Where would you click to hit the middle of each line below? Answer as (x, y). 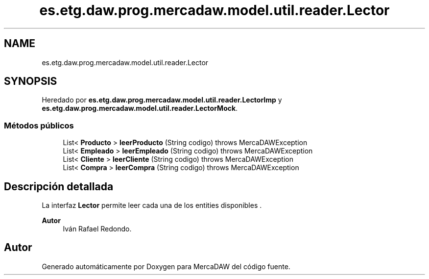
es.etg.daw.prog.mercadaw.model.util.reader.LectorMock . (140, 108)
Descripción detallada (59, 186)
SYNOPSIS (31, 81)
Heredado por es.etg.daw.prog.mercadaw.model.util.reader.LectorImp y (162, 100)
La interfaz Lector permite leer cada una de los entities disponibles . (152, 205)
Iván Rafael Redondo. (97, 229)
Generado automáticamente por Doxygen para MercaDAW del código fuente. (166, 266)
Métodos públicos (39, 125)
